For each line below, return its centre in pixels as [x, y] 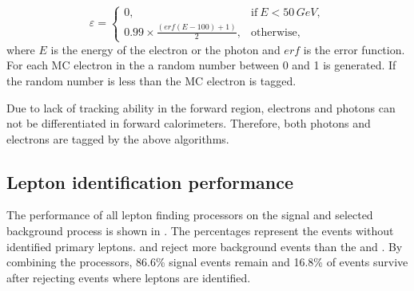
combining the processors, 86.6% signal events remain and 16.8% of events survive [207, 262]
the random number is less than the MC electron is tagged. [151, 80]
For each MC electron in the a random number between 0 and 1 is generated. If [201, 65]
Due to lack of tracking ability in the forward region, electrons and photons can [201, 107]
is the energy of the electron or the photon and [165, 49]
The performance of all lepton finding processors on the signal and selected [190, 215]
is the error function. [354, 49]
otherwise [274, 32]
